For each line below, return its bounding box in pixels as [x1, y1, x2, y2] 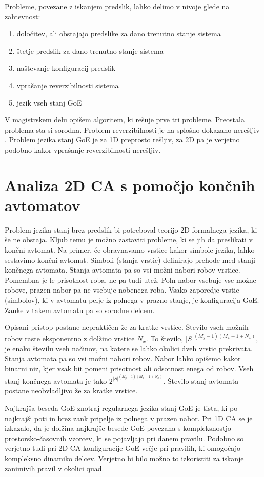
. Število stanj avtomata [163, 375, 239, 386]
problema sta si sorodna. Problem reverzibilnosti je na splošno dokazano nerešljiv [5, 124, 260, 135]
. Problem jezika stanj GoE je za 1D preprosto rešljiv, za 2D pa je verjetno [5, 134, 240, 145]
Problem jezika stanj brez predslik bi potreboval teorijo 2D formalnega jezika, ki [5, 224, 257, 235]
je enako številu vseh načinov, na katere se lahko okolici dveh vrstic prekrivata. [5, 343, 253, 354]
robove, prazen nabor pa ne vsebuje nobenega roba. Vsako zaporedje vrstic [5, 284, 239, 295]
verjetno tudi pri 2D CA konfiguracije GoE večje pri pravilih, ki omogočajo [5, 443, 241, 453]
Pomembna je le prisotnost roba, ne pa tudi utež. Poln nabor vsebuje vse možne [5, 274, 256, 285]
